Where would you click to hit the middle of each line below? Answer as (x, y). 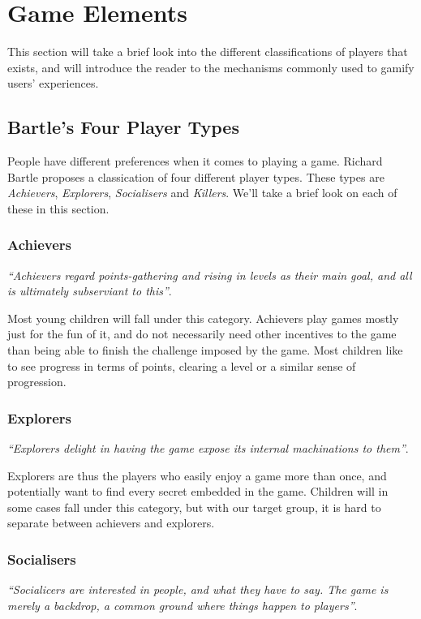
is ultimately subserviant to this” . (90, 291)
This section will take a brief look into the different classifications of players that (208, 52)
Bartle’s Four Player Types (123, 127)
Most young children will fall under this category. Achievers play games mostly (203, 318)
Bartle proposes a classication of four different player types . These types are (196, 176)
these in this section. (58, 208)
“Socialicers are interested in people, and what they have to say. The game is (198, 589)
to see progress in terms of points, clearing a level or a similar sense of (182, 365)
